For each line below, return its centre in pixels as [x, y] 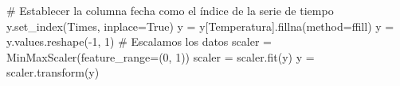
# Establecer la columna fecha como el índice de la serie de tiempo [170, 10]
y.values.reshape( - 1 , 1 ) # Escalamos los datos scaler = [139, 41]
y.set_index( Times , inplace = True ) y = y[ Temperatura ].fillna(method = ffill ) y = [200, 26]
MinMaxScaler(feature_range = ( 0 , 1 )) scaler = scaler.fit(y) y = [161, 56]
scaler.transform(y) [53, 72]
